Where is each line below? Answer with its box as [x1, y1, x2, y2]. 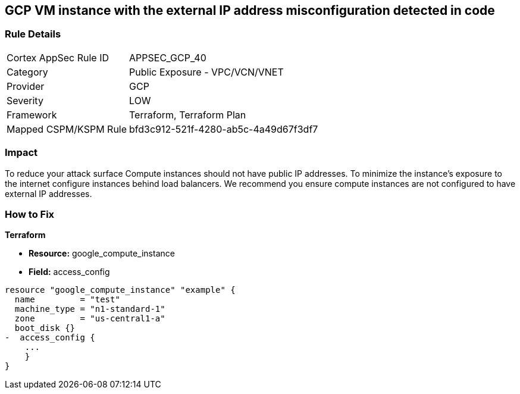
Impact [5, 146, 38, 159]
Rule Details [5, 28, 61, 40]
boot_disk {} [14, 323, 76, 333]
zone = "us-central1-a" [14, 314, 165, 324]
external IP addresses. [5, 188, 92, 199]
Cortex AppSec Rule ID [7, 51, 109, 64]
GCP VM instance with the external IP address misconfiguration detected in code [5, 3, 495, 18]
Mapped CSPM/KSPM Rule [7, 123, 127, 135]
